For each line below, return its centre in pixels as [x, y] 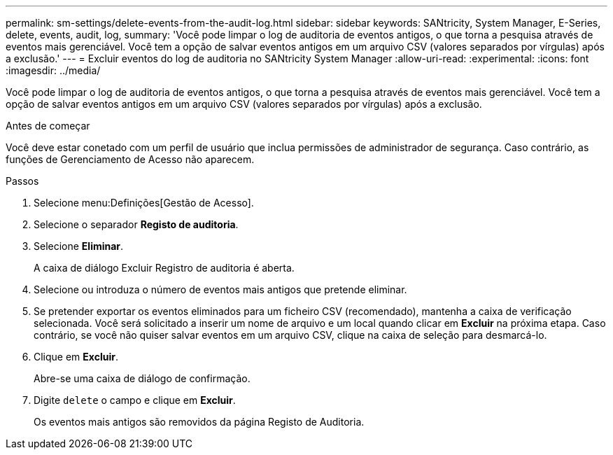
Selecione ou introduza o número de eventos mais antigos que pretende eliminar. [220, 289]
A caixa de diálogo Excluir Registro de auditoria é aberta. [164, 268]
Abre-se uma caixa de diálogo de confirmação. [142, 378]
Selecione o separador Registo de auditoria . [136, 224]
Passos [22, 181]
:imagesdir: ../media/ [53, 70]
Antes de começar [48, 126]
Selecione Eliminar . [79, 246]
